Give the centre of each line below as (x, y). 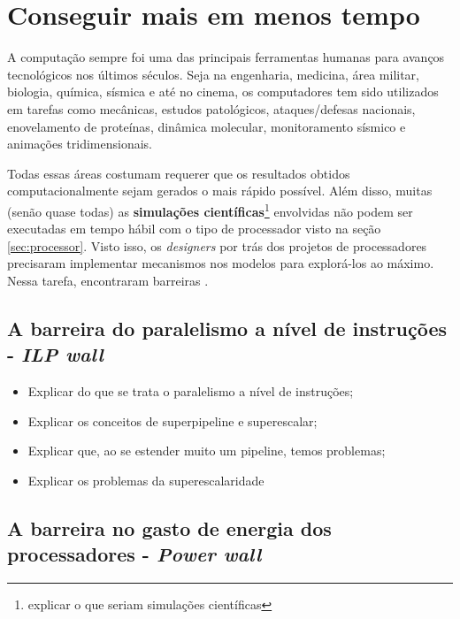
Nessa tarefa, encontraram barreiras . (108, 280)
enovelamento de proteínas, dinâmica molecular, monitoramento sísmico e (207, 126)
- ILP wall (55, 354)
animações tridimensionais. (80, 144)
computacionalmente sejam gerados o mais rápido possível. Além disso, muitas (220, 191)
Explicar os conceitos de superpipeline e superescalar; (172, 420)
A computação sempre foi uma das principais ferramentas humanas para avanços (226, 57)
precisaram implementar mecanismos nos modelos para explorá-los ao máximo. (221, 263)
